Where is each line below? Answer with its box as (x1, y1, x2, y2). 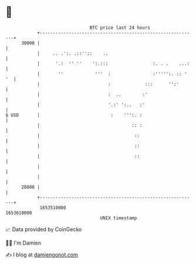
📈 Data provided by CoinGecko (5, 226, 82, 233)
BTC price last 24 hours (89, 25, 150, 31)
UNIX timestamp (100, 215, 137, 221)
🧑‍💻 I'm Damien (5, 239, 42, 246)
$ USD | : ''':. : (5, 112, 143, 118)
